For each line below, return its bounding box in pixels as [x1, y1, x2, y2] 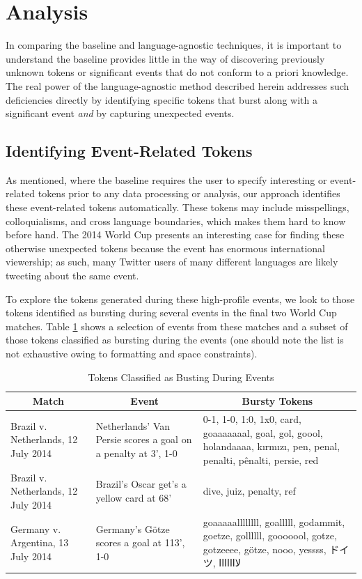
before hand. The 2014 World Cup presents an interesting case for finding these [6, 227, 345, 242]
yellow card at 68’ [95, 491, 172, 505]
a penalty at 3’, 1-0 [95, 446, 178, 461]
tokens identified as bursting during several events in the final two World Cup [6, 305, 337, 320]
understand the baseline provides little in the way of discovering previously [6, 51, 325, 65]
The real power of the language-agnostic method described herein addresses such [6, 78, 349, 93]
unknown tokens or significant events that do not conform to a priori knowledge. [6, 65, 349, 79]
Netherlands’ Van [95, 418, 171, 433]
